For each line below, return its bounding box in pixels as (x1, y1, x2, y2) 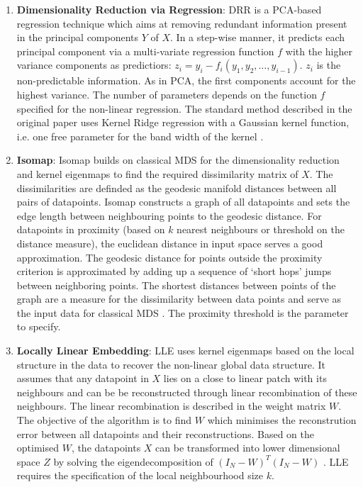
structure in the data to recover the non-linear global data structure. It (16, 357, 326, 371)
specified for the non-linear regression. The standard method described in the (16, 101, 352, 116)
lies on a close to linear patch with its (163, 371, 327, 386)
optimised (16, 440, 59, 455)
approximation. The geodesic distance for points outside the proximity (16, 250, 323, 264)
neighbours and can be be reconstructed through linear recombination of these (16, 384, 357, 399)
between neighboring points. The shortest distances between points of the (16, 277, 336, 292)
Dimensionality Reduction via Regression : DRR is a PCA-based (16, 2, 322, 16)
